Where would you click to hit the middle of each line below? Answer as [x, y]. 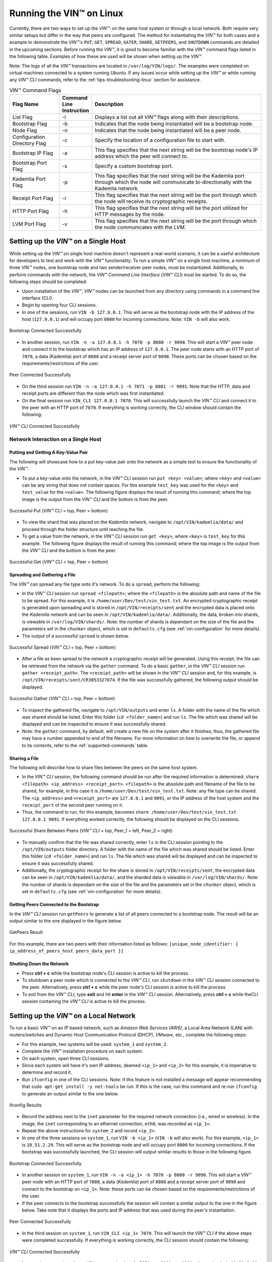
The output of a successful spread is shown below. [76, 636]
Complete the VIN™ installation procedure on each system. [83, 1051]
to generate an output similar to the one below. [70, 1093]
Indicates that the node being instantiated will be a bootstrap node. [174, 124]
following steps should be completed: [48, 282]
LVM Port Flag [29, 224]
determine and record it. [47, 1072]
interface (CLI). [38, 298]
